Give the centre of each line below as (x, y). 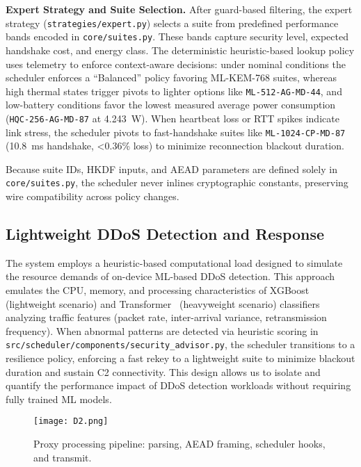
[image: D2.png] (71, 421)
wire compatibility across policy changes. (93, 196)
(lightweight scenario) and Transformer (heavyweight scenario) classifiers (163, 303)
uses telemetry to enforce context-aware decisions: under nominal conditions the (176, 64)
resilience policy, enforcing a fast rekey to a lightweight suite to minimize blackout (180, 358)
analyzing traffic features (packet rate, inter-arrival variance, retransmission (166, 317)
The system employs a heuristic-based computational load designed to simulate (174, 262)
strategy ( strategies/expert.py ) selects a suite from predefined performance (172, 23)
